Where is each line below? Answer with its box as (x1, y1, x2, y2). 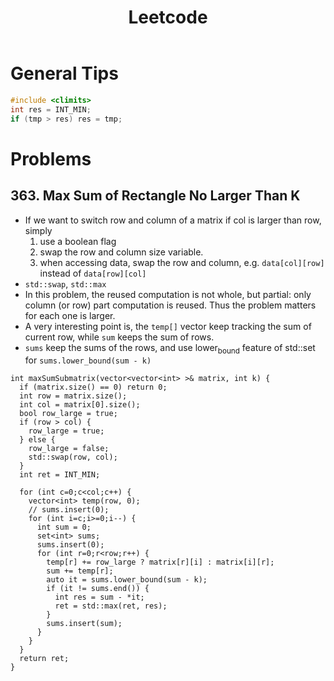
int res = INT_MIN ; (10, 104, 92, 115)
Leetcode (128, 6, 208, 29)
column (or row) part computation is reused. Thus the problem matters (24, 299, 317, 311)
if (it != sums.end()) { (46, 584, 150, 594)
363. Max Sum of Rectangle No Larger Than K (10, 187, 301, 205)
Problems (10, 147, 92, 170)
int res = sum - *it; (54, 592, 145, 603)
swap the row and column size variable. (39, 246, 204, 258)
